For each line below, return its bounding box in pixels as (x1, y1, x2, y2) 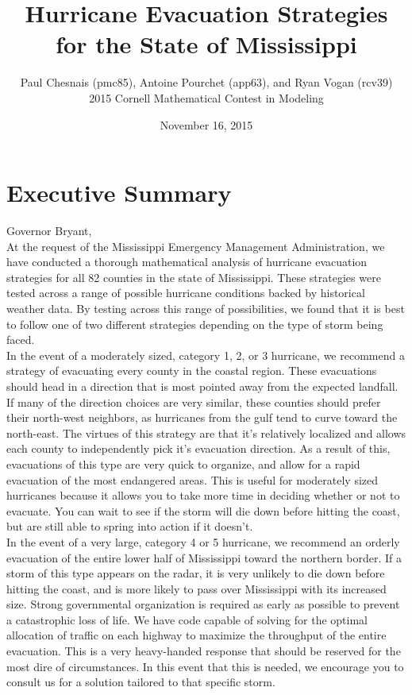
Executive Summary (6, 176, 232, 209)
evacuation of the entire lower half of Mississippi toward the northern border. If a (6, 549, 402, 566)
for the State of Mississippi (56, 28, 357, 60)
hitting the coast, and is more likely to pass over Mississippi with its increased (6, 580, 387, 597)
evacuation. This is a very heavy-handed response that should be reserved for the (6, 643, 401, 659)
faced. (6, 331, 35, 348)
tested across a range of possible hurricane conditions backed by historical (6, 284, 365, 301)
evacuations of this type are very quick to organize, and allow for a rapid (6, 455, 360, 472)
